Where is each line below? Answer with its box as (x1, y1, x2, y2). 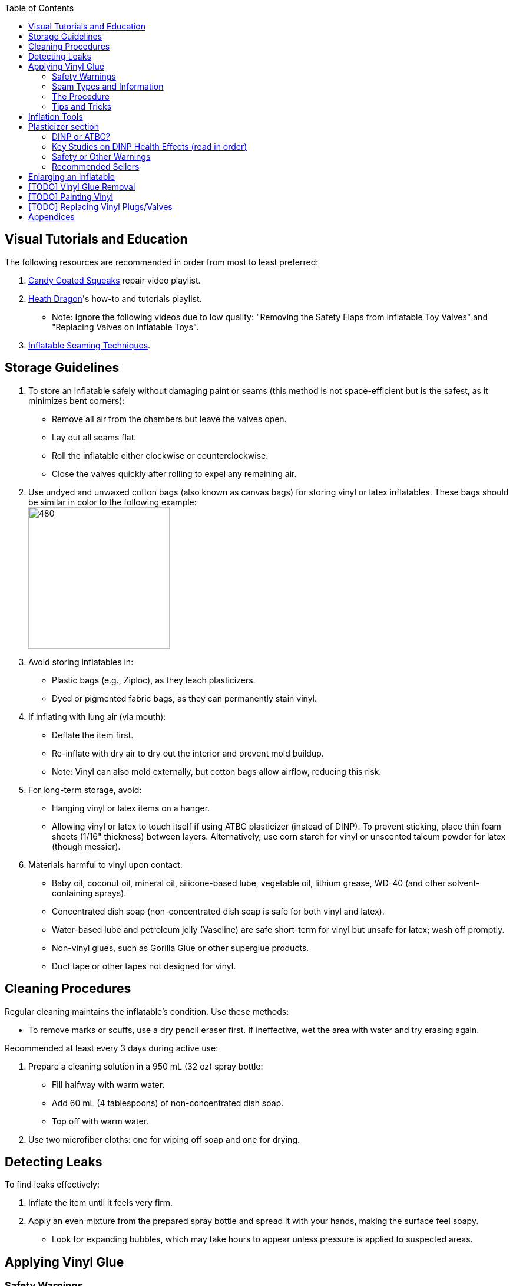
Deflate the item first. (52, 729, 134, 740)
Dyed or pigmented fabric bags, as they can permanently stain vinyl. (52, 693, 317, 703)
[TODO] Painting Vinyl (28, 192, 113, 202)
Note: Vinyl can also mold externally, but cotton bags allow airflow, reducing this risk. (52, 766, 382, 777)
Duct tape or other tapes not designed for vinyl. (52, 961, 236, 971)
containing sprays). (52, 887, 127, 898)
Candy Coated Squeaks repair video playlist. (28, 275, 201, 285)
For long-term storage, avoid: (28, 784, 142, 795)
